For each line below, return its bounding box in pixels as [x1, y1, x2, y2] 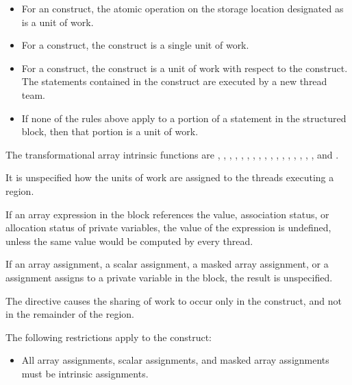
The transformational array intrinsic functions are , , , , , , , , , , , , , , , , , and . [5, 147, 339, 161]
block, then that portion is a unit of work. [21, 124, 199, 139]
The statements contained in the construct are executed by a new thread [21, 74, 327, 89]
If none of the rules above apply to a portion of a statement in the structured [21, 110, 347, 125]
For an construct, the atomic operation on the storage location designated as [21, 1, 344, 15]
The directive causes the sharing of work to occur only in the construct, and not [5, 293, 342, 307]
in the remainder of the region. [5, 307, 134, 321]
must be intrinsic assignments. [21, 366, 149, 380]
